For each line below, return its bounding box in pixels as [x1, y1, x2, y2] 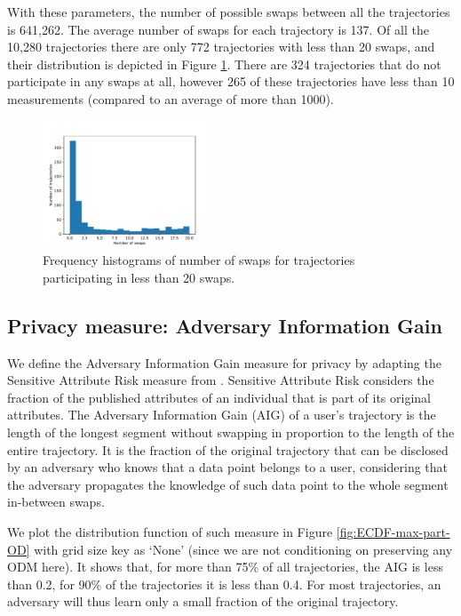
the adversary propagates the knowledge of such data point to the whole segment [7, 475, 449, 493]
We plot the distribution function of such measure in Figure [7, 522, 333, 540]
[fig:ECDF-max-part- [336, 522, 450, 540]
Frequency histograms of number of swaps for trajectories [43, 251, 355, 269]
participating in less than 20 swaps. [43, 268, 235, 286]
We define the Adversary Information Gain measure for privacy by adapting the [7, 353, 441, 372]
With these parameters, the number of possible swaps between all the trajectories [7, 3, 450, 20]
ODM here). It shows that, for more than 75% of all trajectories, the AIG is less [7, 557, 443, 576]
